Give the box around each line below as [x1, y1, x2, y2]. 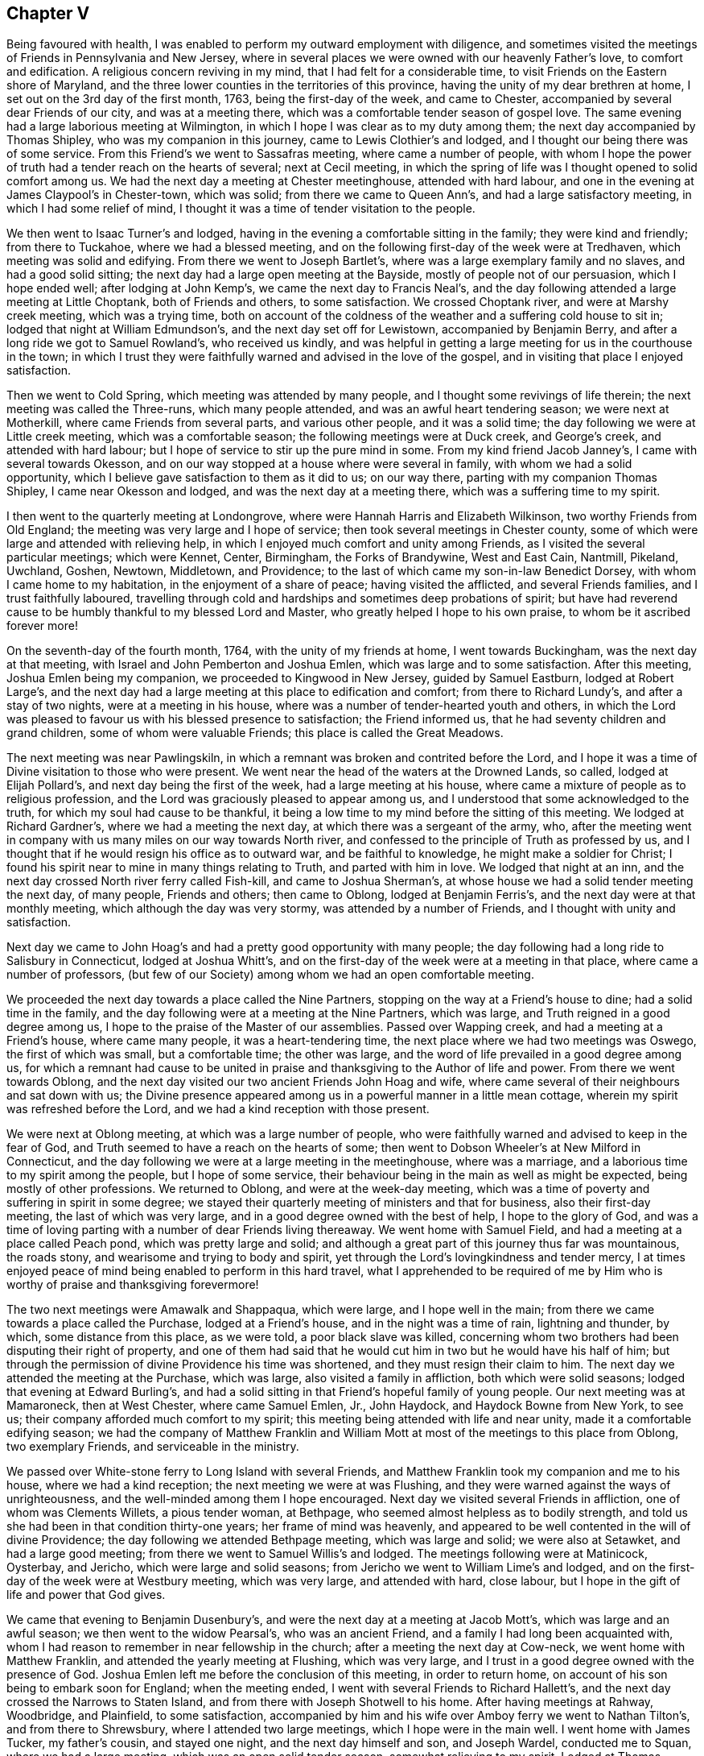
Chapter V [6, 3, 90, 23]
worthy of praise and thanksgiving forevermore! [6, 1278, 259, 1292]
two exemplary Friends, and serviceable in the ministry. [6, 1439, 299, 1454]
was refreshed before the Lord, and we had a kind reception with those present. [6, 1102, 430, 1116]
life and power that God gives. [6, 1588, 166, 1602]
